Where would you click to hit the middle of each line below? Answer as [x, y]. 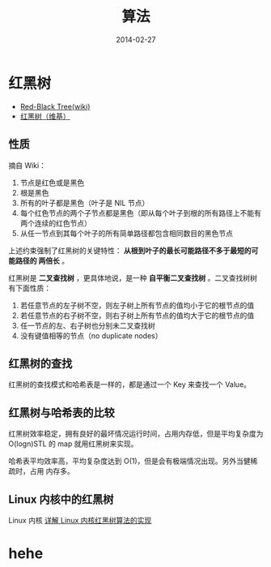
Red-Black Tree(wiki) [55, 106]
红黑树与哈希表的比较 [61, 412]
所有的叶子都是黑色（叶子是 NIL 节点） [85, 203]
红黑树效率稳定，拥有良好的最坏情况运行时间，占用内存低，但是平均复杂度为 [136, 434]
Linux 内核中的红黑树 [61, 499]
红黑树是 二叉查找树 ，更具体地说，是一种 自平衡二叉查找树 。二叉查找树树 [133, 277]
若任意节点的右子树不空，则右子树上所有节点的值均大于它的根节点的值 [137, 315]
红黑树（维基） [45, 116]
